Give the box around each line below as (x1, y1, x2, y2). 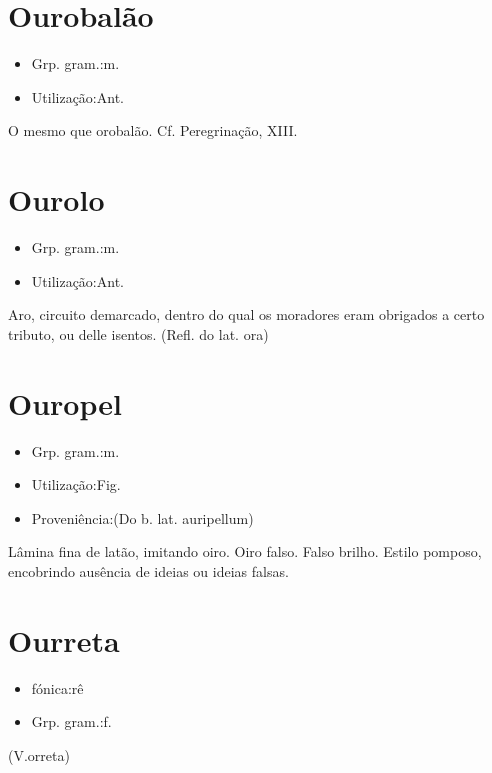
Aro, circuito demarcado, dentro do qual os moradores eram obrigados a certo (8, 304, 485, 325)
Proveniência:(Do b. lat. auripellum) (31, 507, 254, 528)
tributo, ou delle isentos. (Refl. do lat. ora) (8, 323, 269, 344)
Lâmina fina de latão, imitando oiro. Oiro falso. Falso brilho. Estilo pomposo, (8, 541, 482, 562)
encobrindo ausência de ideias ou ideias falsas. (8, 560, 289, 581)
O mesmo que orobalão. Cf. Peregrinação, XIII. (8, 120, 298, 141)
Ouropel (8, 382, 122, 423)
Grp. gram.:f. (31, 711, 112, 732)
